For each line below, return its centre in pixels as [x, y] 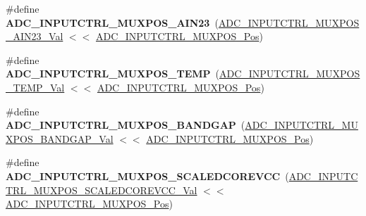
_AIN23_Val [35, 36]
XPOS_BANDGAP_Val [60, 138]
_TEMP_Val [35, 87]
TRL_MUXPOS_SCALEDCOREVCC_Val [102, 190]
